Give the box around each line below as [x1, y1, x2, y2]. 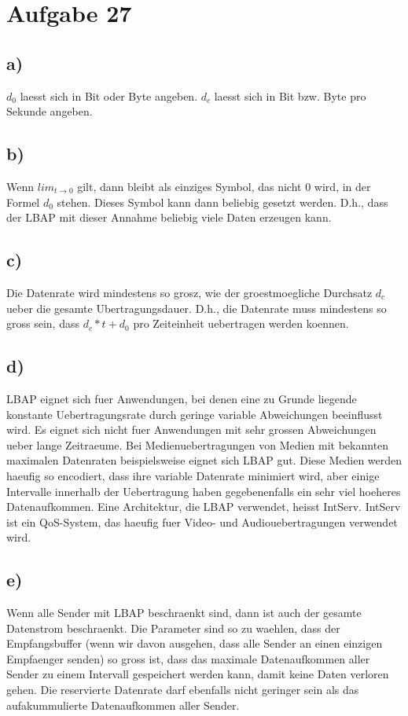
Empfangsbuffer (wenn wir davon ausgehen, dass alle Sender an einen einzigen [6, 635, 383, 652]
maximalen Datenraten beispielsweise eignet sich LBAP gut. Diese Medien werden [6, 452, 402, 468]
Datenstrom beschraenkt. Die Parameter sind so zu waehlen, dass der [6, 619, 340, 636]
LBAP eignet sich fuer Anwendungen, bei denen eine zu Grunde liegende [6, 390, 357, 406]
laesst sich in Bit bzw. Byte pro [214, 87, 366, 104]
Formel [6, 193, 40, 210]
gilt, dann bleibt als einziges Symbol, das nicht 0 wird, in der [77, 178, 371, 194]
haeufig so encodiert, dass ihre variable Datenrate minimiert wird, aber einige [6, 467, 380, 483]
